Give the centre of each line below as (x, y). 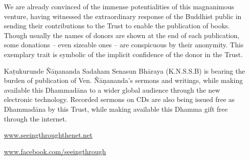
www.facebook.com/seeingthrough (55, 151)
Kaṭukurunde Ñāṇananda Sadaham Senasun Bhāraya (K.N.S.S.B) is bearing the (124, 70)
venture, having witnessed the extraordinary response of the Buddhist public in (123, 16)
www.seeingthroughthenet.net (48, 135)
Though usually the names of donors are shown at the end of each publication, (122, 35)
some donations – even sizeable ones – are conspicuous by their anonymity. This (124, 45)
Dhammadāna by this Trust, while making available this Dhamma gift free (116, 109)
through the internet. (35, 118)
